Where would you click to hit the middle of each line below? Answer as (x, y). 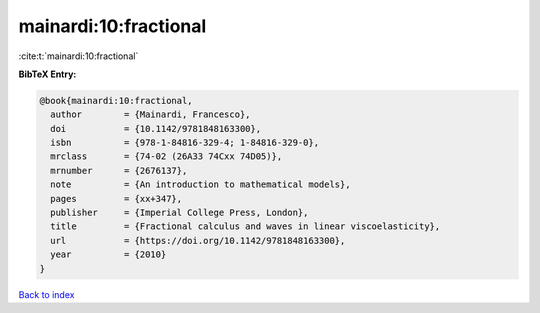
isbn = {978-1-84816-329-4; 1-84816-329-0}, (185, 143)
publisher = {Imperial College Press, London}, (179, 213)
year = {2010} (108, 254)
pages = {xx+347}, (116, 198)
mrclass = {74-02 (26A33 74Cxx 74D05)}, (166, 156)
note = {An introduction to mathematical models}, (200, 184)
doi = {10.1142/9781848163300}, (156, 128)
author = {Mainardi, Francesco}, (150, 114)
